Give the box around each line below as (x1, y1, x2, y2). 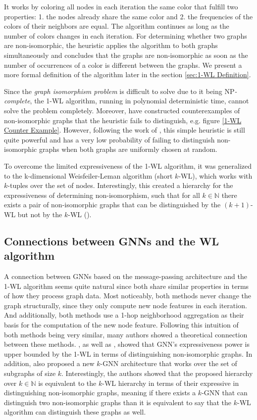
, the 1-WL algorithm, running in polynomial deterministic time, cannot (30, 95, 249, 106)
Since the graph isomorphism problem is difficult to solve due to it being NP (4, 86, 235, 96)
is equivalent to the (38, 377, 97, 388)
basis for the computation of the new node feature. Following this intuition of (4, 320, 239, 330)
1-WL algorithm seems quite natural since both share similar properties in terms (4, 280, 249, 291)
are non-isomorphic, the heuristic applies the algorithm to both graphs (4, 40, 218, 50)
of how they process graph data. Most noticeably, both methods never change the (4, 290, 251, 301)
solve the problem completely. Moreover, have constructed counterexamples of (4, 105, 240, 115)
